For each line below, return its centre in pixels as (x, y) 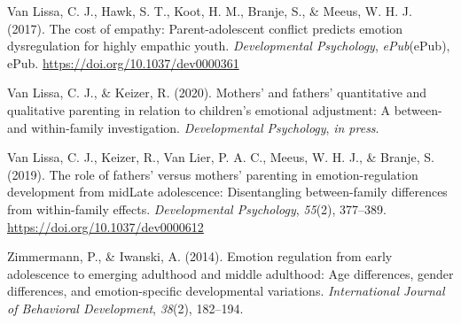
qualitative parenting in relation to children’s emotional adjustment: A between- (225, 109)
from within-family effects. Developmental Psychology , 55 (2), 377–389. (197, 208)
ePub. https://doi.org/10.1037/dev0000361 (123, 62)
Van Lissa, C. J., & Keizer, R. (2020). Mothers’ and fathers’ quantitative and (217, 93)
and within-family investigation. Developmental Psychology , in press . (193, 127)
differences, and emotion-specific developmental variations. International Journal (226, 291)
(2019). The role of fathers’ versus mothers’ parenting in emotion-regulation (213, 174)
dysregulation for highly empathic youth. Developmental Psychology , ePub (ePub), (229, 46)
